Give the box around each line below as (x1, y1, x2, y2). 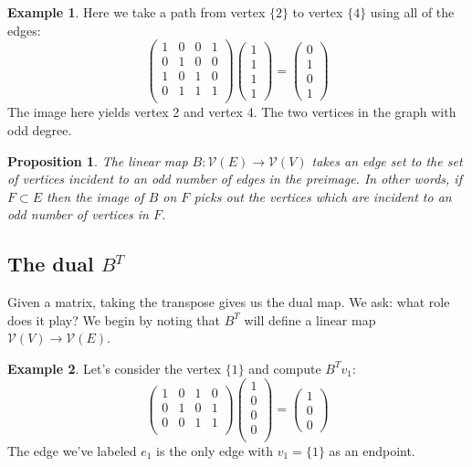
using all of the (370, 3, 455, 21)
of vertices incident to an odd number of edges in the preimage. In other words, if (7, 169, 462, 188)
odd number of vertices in (7, 205, 149, 224)
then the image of (47, 186, 144, 206)
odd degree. (7, 121, 72, 139)
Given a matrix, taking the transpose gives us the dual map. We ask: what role (7, 292, 450, 312)
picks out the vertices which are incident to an (194, 186, 452, 206)
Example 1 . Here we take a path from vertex (7, 3, 266, 21)
